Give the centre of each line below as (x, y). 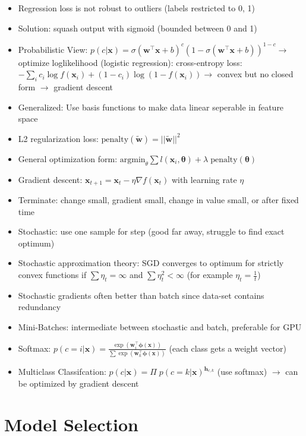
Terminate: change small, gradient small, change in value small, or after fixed (158, 200)
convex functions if (52, 275)
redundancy (40, 307)
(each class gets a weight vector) (228, 348)
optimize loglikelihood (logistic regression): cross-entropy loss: (130, 62)
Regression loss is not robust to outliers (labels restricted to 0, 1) (136, 8)
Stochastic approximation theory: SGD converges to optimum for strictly (151, 263)
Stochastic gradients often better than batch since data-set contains (141, 295)
